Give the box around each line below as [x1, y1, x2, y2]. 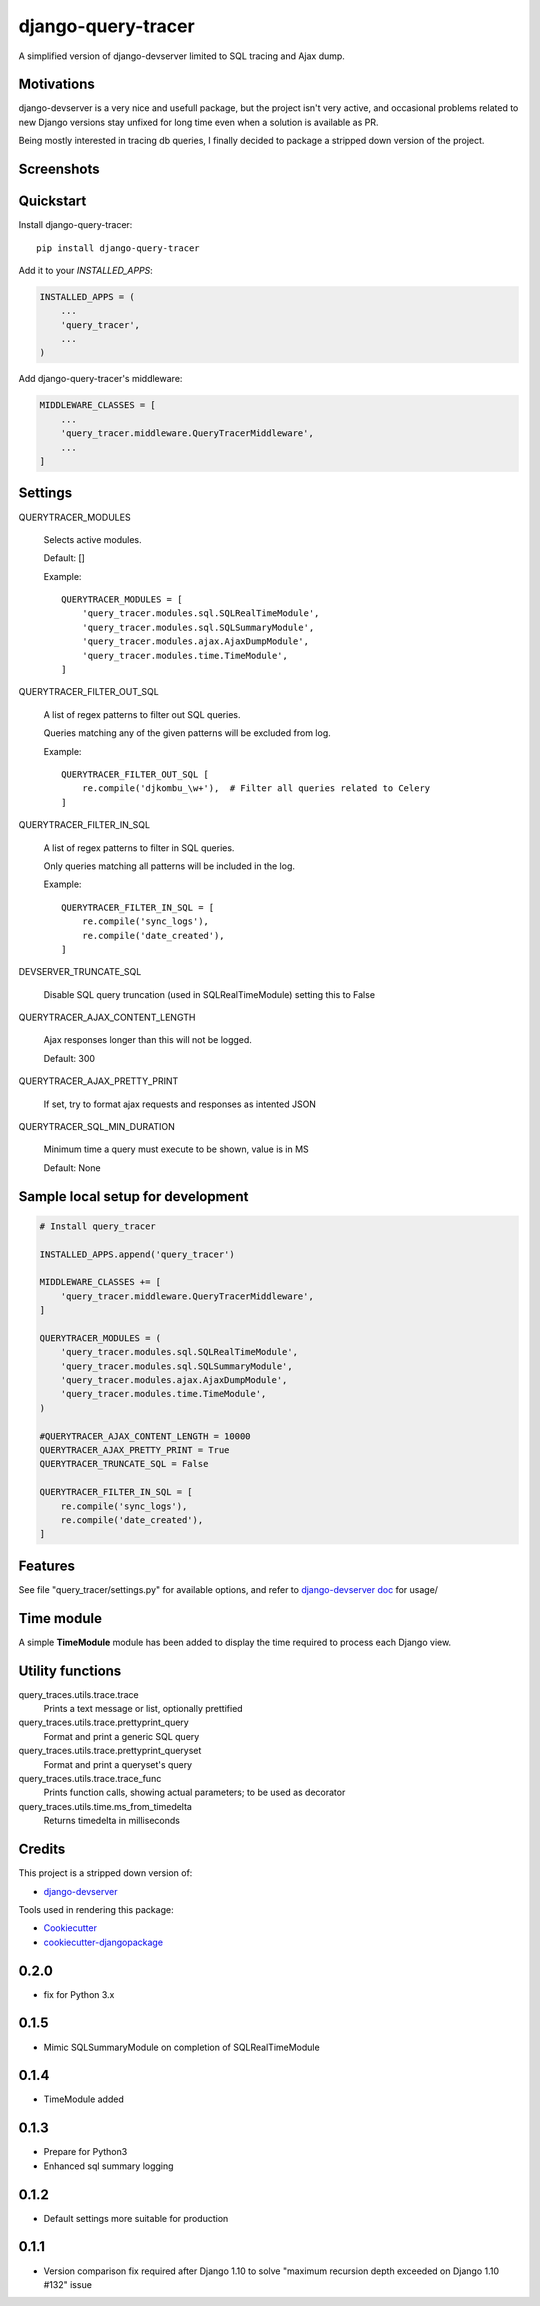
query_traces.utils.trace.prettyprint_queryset [18, 1745, 202, 1757]
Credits [18, 1841, 66, 1858]
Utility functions [18, 1662, 122, 1679]
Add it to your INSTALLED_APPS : [18, 264, 154, 276]
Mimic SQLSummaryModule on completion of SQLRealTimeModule [43, 2041, 320, 2053]
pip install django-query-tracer [36, 242, 200, 254]
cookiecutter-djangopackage [43, 1936, 164, 1948]
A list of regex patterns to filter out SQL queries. [43, 708, 241, 720]
